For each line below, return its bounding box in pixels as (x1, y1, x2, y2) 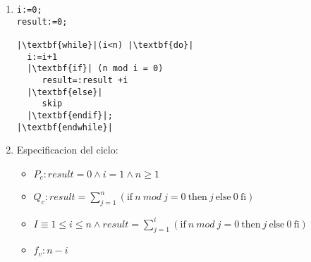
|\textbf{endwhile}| (16, 122, 113, 132)
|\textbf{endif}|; (27, 110, 113, 120)
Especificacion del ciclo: (16, 142, 118, 157)
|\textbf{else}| (27, 87, 103, 97)
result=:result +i (42, 75, 128, 85)
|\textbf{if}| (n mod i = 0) (27, 63, 164, 74)
